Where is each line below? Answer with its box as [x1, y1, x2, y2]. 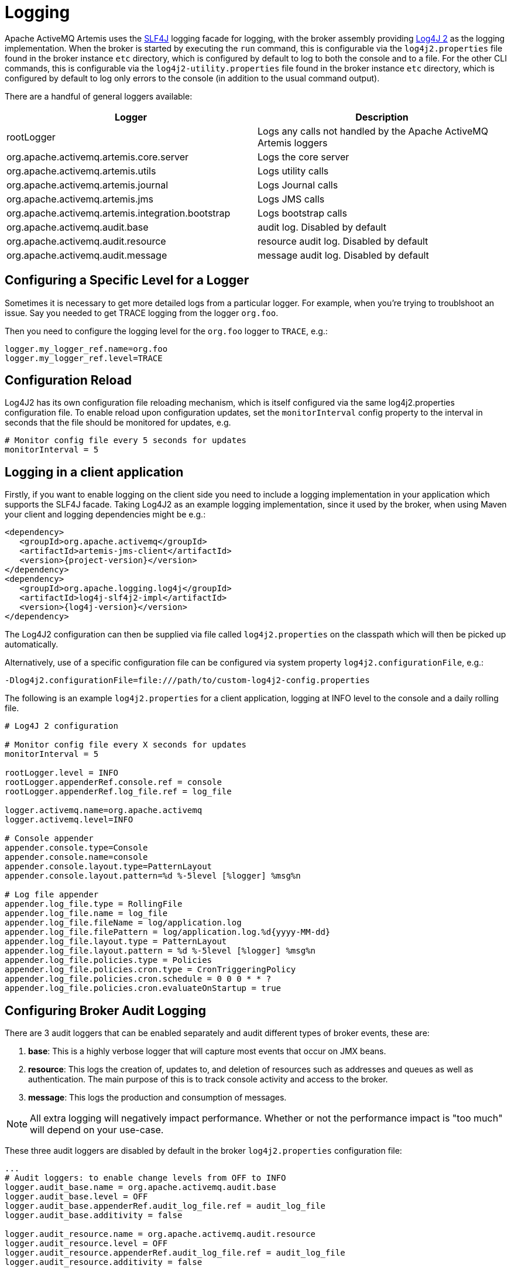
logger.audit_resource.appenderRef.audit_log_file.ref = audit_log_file [5, 1248, 345, 1258]
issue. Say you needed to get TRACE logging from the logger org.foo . [5, 307, 279, 318]
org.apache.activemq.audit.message [6, 249, 167, 261]
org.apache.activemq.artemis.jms [6, 193, 153, 205]
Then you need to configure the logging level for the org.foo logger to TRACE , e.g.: [5, 325, 328, 336]
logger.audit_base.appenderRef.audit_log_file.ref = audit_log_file [5, 1201, 325, 1211]
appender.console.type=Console [5, 843, 148, 853]
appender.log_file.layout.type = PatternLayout [5, 937, 227, 947]
